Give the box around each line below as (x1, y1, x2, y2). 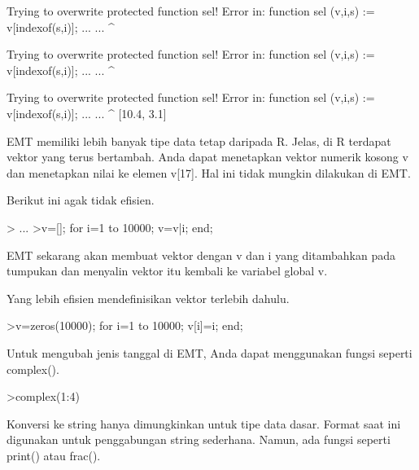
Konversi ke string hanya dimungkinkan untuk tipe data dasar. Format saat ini (7, 415, 401, 432)
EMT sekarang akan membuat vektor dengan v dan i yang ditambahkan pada (7, 246, 395, 263)
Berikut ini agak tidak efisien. (7, 191, 155, 209)
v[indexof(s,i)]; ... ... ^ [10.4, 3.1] (7, 104, 167, 121)
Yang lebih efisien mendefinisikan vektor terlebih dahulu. (7, 289, 290, 306)
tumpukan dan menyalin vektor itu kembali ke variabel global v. (7, 262, 328, 279)
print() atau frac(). (7, 446, 101, 463)
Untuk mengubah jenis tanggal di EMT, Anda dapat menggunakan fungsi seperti (7, 344, 412, 361)
